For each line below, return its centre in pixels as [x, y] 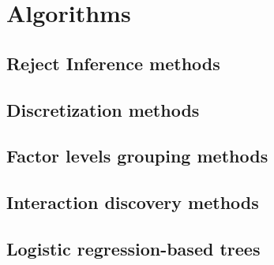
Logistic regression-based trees [133, 248]
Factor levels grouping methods [137, 156]
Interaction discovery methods [133, 202]
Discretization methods [103, 109]
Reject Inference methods [113, 63]
